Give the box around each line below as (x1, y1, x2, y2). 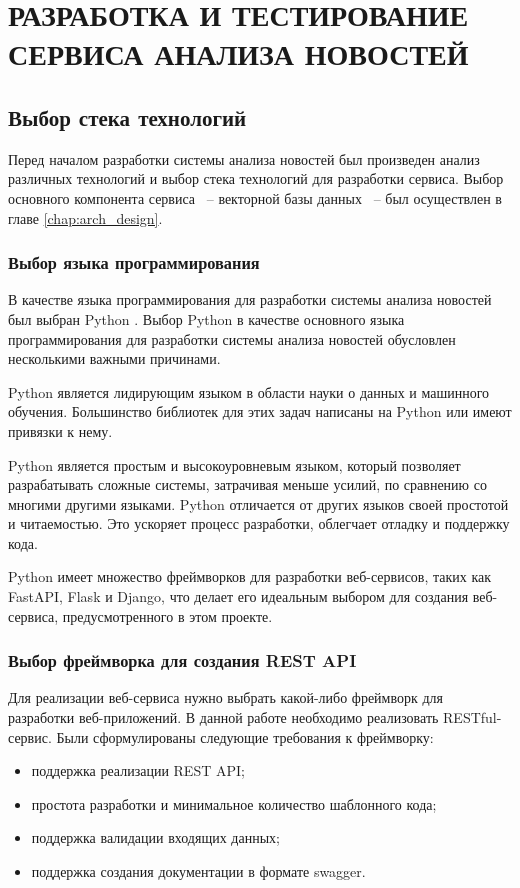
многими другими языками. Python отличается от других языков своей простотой (8, 493, 509, 514)
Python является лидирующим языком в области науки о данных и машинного (8, 381, 490, 402)
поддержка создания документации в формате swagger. (31, 861, 366, 882)
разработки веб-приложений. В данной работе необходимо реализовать (8, 707, 439, 728)
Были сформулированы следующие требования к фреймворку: (56, 726, 434, 747)
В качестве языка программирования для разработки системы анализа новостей (8, 289, 492, 310)
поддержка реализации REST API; (31, 760, 245, 781)
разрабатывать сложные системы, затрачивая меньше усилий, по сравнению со (8, 474, 487, 495)
